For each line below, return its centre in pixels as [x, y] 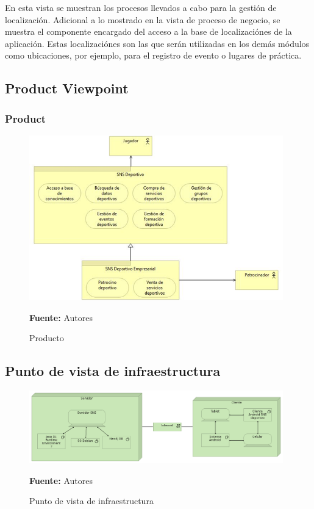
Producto [47, 338]
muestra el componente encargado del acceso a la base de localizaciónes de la [148, 31]
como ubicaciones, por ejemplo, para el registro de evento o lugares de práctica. [153, 55]
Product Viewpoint [67, 88]
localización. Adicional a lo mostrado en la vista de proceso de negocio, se [143, 19]
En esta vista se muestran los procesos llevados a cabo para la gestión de [141, 7]
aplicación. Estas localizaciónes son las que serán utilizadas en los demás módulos [157, 43]
